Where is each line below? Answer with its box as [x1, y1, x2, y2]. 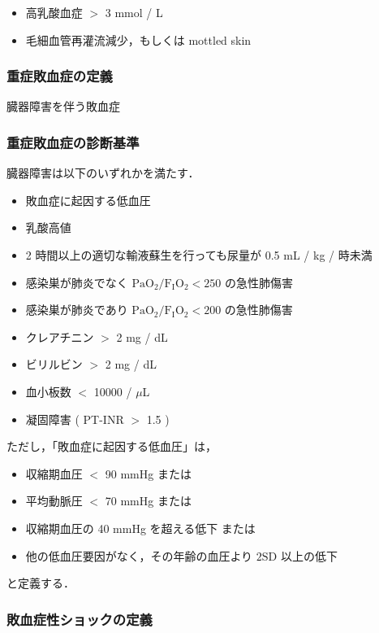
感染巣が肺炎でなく [25, 273, 128, 290]
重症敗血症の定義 [6, 66, 113, 86]
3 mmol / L [105, 4, 163, 20]
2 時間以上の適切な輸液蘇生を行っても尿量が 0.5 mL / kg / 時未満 [25, 247, 373, 263]
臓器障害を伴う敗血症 [6, 98, 120, 115]
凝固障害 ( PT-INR [25, 410, 124, 427]
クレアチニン [25, 328, 94, 345]
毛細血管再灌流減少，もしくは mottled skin [25, 31, 252, 48]
